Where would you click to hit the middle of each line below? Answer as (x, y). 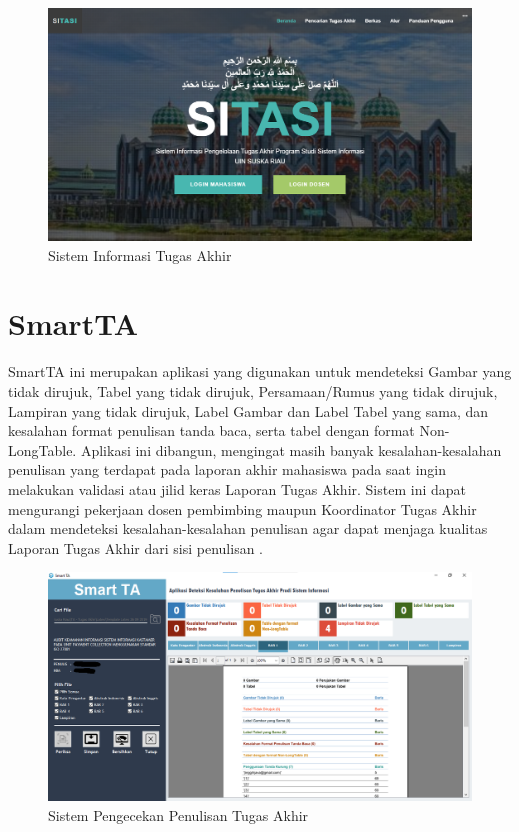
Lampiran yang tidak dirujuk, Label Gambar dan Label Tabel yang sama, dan (248, 410)
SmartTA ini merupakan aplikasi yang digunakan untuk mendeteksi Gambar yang (260, 371)
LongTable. (42, 449)
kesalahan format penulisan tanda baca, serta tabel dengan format (211, 430)
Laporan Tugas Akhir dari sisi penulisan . (136, 547)
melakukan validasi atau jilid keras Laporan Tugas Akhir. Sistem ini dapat (237, 488)
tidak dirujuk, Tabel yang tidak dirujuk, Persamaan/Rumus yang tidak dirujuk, (253, 391)
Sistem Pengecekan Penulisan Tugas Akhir (178, 814)
